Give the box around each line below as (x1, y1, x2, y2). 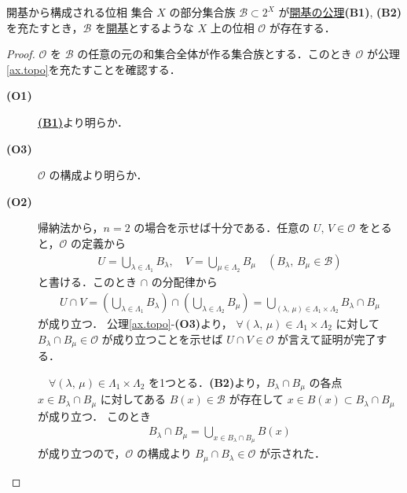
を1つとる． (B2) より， (148, 373, 266, 390)
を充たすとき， (6, 19, 83, 35)
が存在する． (269, 19, 335, 35)
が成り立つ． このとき (38, 407, 151, 424)
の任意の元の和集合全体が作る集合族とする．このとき (77, 46, 352, 62)
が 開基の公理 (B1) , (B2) (278, 4, 402, 20)
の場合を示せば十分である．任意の (134, 219, 310, 236)
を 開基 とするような (95, 19, 194, 35)
